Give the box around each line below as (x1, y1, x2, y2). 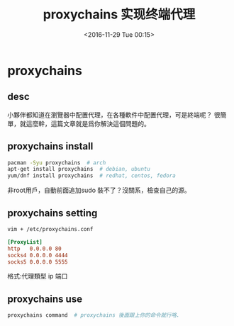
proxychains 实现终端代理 (43, 6, 196, 23)
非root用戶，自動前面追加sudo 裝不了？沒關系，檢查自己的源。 (7, 186, 191, 195)
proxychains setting (7, 207, 98, 219)
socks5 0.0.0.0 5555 (7, 258, 69, 266)
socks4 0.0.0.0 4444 (7, 252, 69, 259)
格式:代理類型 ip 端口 (7, 272, 68, 281)
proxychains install (7, 140, 94, 152)
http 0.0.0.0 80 (7, 245, 62, 252)
